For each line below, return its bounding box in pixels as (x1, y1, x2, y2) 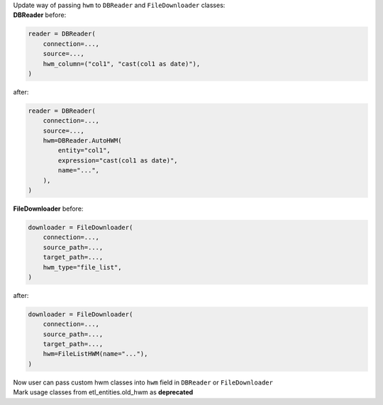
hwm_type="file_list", (43, 263, 122, 271)
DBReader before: (13, 11, 67, 19)
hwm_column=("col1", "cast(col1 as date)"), (43, 60, 201, 67)
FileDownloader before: (13, 204, 84, 213)
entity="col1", (57, 146, 111, 155)
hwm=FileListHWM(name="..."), (43, 350, 148, 358)
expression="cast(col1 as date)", (57, 156, 178, 165)
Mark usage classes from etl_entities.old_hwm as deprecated (13, 388, 194, 396)
